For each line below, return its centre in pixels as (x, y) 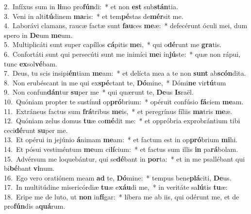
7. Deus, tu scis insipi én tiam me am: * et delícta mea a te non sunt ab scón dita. (125, 73)
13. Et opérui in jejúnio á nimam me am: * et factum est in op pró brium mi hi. (121, 140)
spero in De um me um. (38, 35)
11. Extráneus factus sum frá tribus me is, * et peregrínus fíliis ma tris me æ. (118, 111)
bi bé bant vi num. (29, 168)
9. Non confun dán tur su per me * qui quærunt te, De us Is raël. (99, 92)
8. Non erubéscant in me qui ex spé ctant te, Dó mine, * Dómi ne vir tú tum (115, 82)
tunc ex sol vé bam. (31, 63)
